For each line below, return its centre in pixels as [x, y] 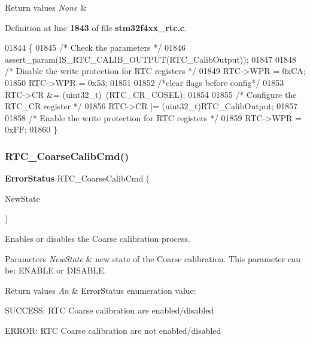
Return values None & [46, 7]
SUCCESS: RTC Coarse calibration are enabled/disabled [110, 310]
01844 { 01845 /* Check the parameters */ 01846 [95, 47]
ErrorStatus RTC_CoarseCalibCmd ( [77, 178]
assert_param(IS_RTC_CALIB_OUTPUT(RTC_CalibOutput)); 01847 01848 [151, 59]
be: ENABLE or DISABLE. [56, 270]
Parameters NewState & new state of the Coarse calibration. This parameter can [153, 258]
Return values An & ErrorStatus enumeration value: [101, 290]
